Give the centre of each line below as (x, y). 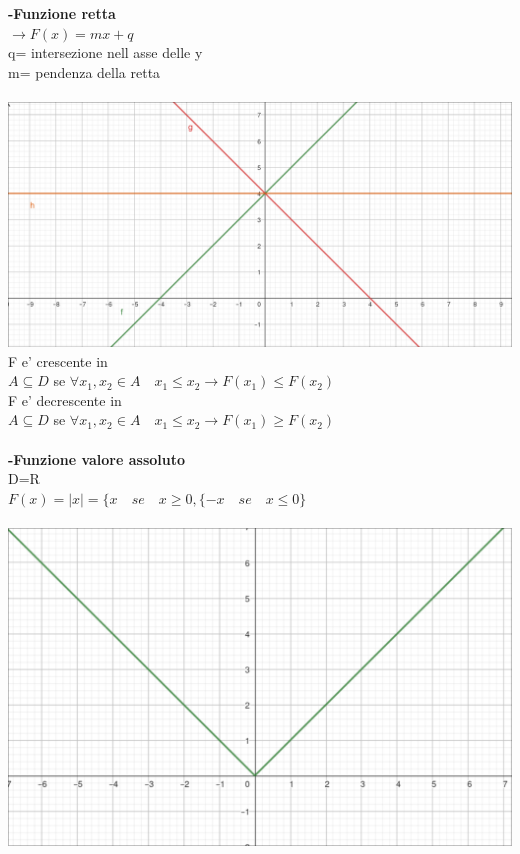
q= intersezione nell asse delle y (105, 52)
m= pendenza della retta (84, 71)
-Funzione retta (62, 13)
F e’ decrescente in (65, 399)
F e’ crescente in (58, 360)
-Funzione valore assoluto (97, 458)
